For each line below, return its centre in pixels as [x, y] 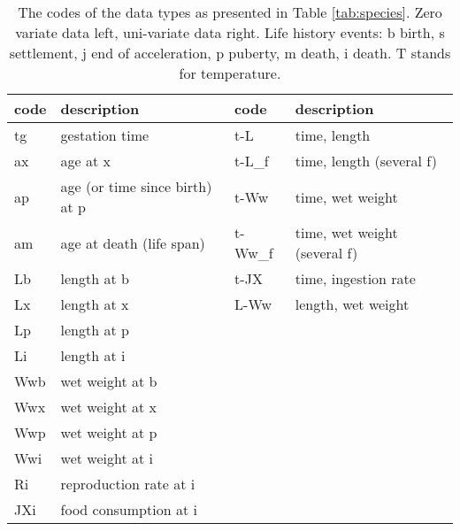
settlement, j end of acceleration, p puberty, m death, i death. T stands [230, 53]
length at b [95, 278]
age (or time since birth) [136, 186]
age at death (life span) [133, 242]
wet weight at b [109, 381]
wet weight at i [107, 458]
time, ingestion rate [355, 278]
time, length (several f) [366, 161]
